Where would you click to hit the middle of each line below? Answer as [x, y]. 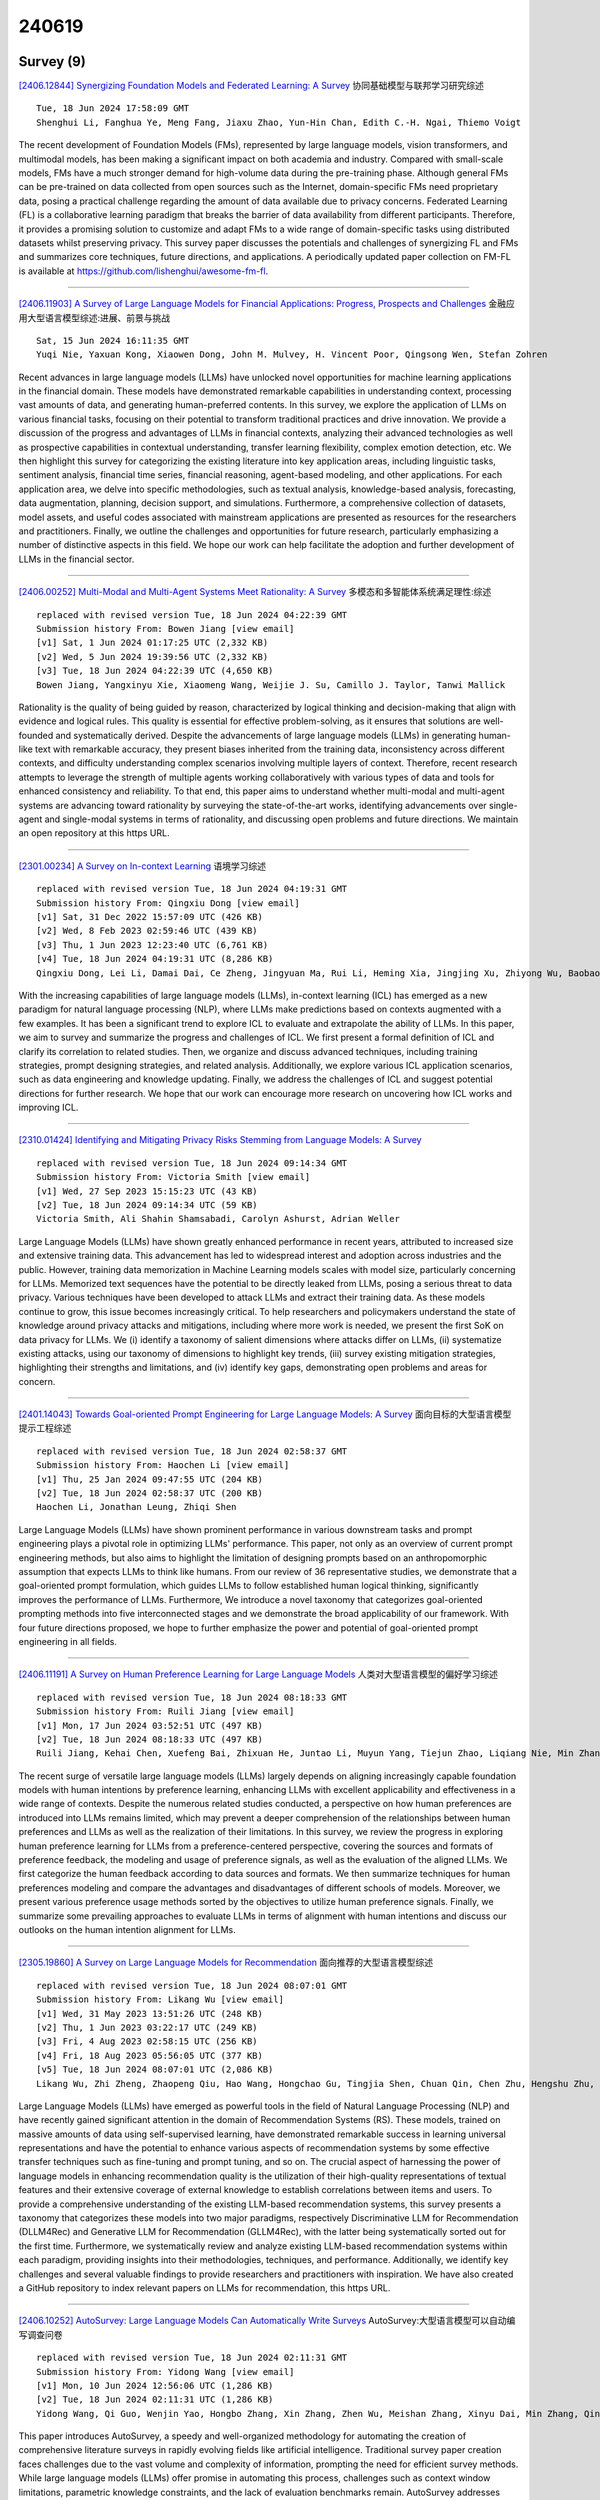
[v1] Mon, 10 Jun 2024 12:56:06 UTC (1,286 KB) [155, 2385]
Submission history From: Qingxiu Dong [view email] [168, 903]
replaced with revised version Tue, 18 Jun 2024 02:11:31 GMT [192, 2358]
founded [36, 735]
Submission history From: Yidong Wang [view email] [165, 2371]
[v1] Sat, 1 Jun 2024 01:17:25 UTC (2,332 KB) [152, 643]
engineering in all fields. [67, 1641]
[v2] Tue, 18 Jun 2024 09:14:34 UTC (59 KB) [147, 1205]
